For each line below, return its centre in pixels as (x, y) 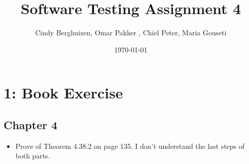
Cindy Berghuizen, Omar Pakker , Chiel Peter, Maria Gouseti (131, 33)
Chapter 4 (31, 124)
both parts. (33, 156)
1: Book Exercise (63, 93)
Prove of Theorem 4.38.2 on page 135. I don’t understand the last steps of (130, 146)
